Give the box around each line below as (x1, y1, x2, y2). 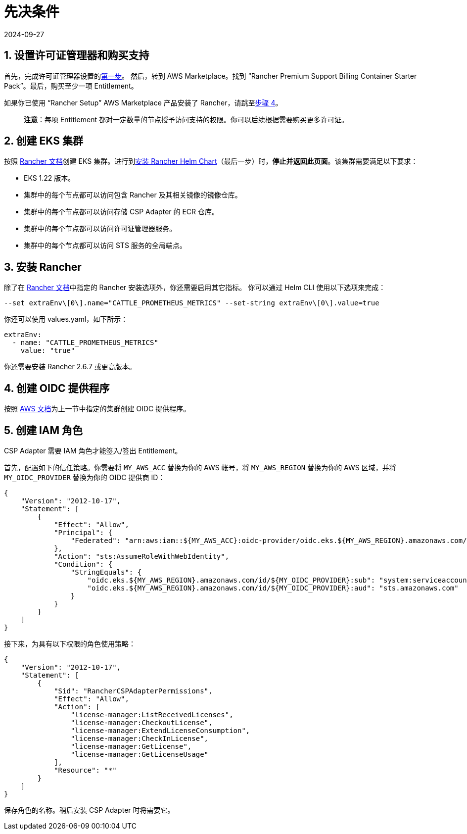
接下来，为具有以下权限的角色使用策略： (4, 639, 136, 648)
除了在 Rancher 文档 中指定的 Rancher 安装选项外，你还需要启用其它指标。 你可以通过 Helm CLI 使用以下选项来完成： (4, 283, 386, 292)
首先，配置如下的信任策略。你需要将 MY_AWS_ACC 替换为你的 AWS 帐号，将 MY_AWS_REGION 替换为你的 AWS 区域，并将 (4, 463, 396, 472)
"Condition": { (54, 560, 113, 568)
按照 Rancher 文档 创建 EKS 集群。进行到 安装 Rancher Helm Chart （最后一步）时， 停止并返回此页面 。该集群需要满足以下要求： (4, 157, 418, 166)
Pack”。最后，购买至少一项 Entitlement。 (4, 81, 138, 90)
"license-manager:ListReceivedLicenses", (70, 710, 233, 719)
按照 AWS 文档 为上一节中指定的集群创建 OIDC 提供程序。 (4, 404, 190, 413)
